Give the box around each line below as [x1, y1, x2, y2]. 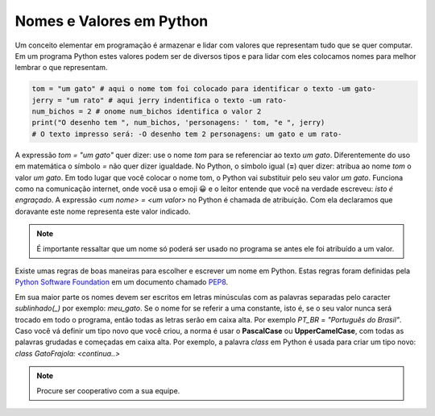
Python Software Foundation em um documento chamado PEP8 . [14, 277, 229, 287]
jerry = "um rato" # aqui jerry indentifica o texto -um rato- [31, 95, 288, 105]
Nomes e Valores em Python [14, 12, 209, 30]
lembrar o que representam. [14, 63, 108, 73]
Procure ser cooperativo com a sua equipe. [36, 385, 180, 395]
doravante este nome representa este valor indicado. [14, 206, 191, 216]
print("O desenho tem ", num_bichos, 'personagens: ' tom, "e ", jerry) [31, 118, 325, 127]
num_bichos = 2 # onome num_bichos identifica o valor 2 [31, 107, 262, 116]
